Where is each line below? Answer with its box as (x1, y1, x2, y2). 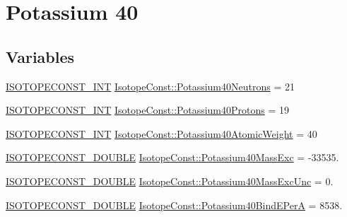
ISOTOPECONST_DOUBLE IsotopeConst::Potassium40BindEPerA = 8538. (6, 197, 343, 212)
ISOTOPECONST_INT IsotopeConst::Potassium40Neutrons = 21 (6, 78, 295, 93)
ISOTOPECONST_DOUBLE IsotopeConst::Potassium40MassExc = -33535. (6, 150, 339, 165)
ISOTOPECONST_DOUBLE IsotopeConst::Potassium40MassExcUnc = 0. (6, 173, 334, 188)
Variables (6, 45, 75, 67)
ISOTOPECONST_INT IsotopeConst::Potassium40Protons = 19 (6, 102, 290, 117)
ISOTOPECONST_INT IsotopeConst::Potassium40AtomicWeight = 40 (6, 126, 317, 141)
